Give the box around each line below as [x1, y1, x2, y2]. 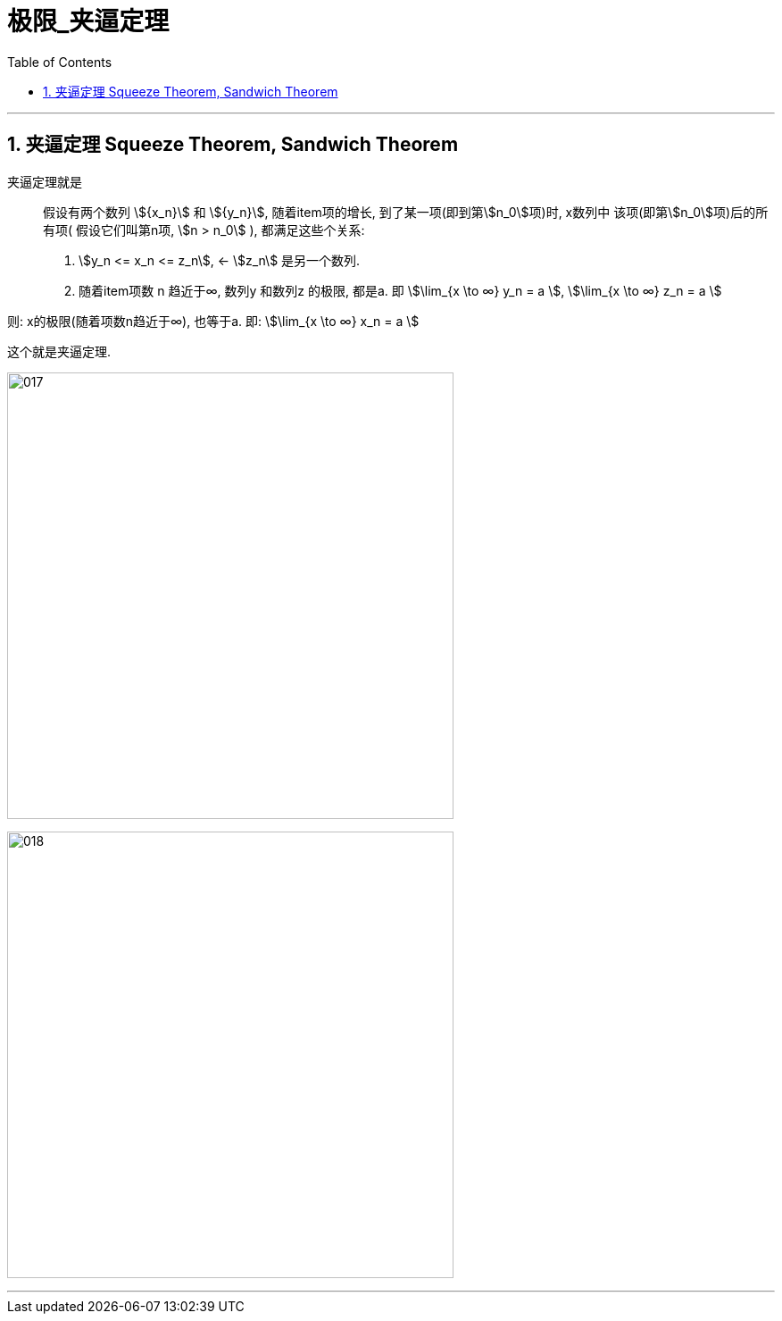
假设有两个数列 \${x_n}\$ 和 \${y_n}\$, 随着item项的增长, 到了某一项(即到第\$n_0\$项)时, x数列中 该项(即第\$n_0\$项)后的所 [43, 204, 769, 220]
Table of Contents [7, 54, 112, 70]
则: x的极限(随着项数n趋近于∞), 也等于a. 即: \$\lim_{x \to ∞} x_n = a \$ [7, 313, 420, 329]
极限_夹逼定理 [7, 6, 170, 37]
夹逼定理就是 [7, 173, 82, 189]
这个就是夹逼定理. [7, 343, 112, 359]
